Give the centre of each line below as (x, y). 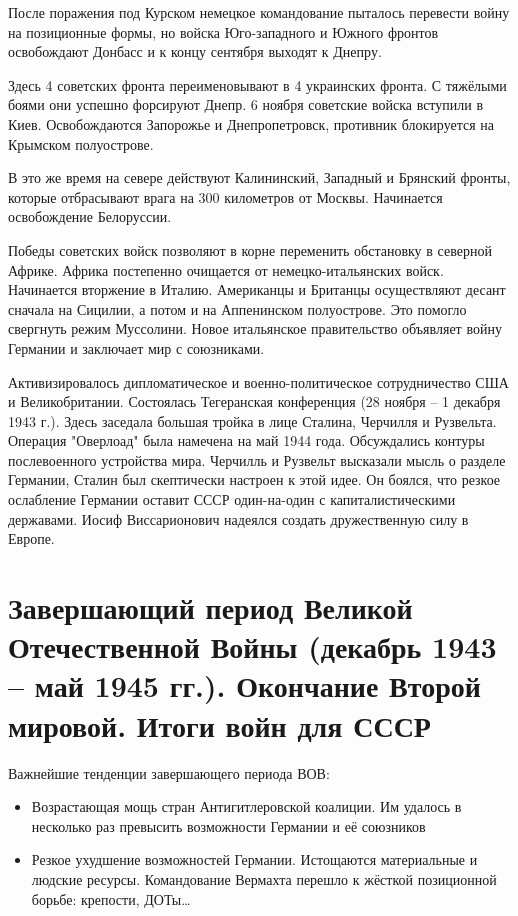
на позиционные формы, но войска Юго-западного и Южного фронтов (223, 31)
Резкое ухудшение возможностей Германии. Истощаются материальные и (254, 859)
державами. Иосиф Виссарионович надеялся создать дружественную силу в (238, 518)
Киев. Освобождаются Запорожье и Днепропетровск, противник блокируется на (251, 123)
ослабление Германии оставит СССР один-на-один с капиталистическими (232, 499)
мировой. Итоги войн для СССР (219, 724)
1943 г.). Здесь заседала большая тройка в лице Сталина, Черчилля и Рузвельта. (252, 420)
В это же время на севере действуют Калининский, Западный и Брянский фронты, (259, 177)
